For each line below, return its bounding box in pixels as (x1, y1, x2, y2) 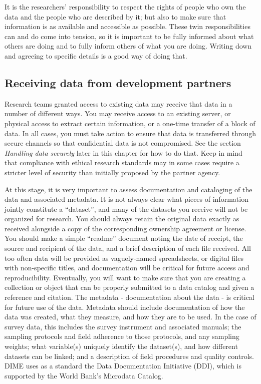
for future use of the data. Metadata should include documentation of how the (5, 301, 245, 312)
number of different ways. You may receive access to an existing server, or (5, 108, 231, 119)
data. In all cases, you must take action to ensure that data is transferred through (5, 128, 256, 138)
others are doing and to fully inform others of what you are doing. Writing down (5, 41, 252, 51)
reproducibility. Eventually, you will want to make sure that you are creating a (5, 272, 246, 282)
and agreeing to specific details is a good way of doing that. (5, 50, 187, 61)
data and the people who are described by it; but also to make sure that (5, 11, 226, 22)
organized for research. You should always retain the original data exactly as (5, 213, 239, 224)
